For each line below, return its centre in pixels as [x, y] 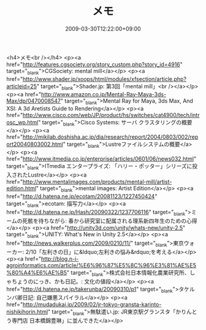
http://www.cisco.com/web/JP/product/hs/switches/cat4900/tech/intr [111, 115]
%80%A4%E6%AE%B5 [37, 272]
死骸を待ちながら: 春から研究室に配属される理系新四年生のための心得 [110, 221]
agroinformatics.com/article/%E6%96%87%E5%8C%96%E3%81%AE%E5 [101, 265]
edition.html [21, 188]
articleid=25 [21, 86]
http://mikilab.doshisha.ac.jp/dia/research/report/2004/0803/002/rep [110, 137]
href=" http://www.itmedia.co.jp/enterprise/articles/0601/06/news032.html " [101, 158]
